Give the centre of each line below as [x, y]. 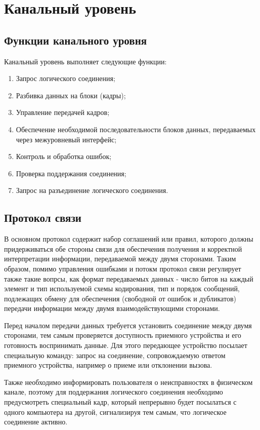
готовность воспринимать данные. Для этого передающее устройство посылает [126, 345]
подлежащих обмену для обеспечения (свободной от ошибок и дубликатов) [120, 298]
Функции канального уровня [76, 40]
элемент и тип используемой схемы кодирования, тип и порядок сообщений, [122, 288]
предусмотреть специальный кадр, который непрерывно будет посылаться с [120, 402]
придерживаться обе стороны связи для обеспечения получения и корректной [123, 248]
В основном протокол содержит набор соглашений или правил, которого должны [129, 239]
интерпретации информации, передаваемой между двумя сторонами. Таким [120, 259]
